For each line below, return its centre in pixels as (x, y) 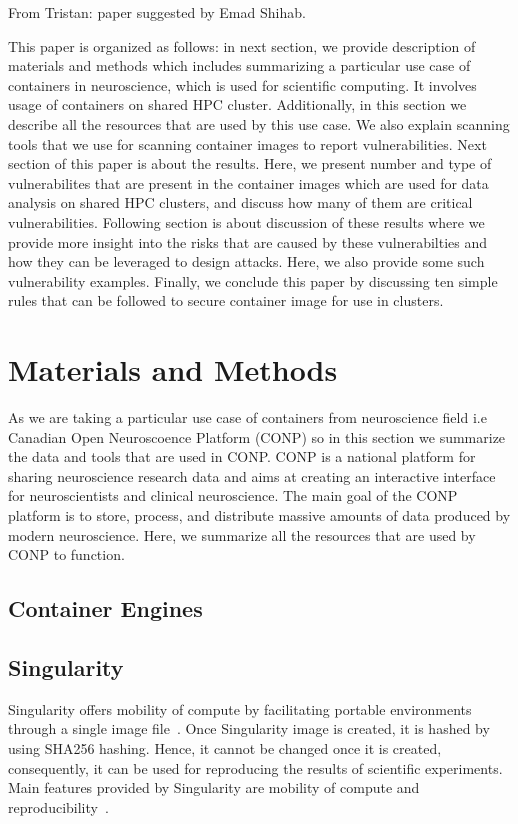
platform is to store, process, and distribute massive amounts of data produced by (259, 515)
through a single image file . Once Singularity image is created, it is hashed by (249, 728)
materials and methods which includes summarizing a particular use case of (239, 65)
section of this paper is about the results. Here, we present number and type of (250, 163)
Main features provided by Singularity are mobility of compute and (214, 787)
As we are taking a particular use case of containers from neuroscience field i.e (247, 417)
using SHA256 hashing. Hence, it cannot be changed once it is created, (225, 747)
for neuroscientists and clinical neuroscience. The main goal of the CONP (233, 495)
